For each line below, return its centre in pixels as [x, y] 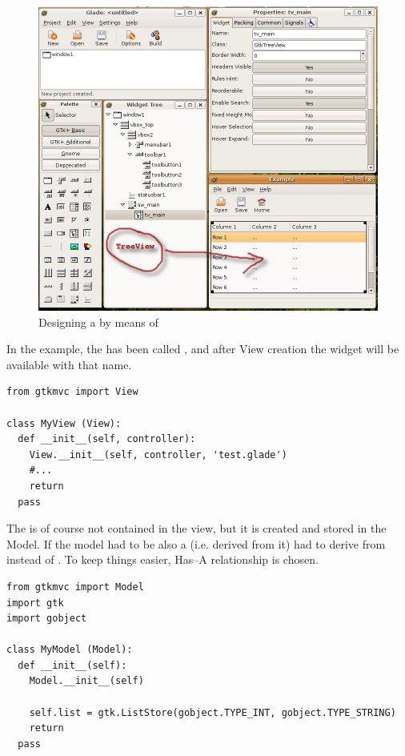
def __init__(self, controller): [107, 439]
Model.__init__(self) [86, 681]
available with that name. [69, 364]
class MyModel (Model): [70, 650]
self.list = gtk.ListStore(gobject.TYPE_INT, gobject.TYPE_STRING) [213, 712]
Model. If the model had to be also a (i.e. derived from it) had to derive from [196, 543]
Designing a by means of [98, 322]
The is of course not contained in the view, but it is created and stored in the [196, 528]
